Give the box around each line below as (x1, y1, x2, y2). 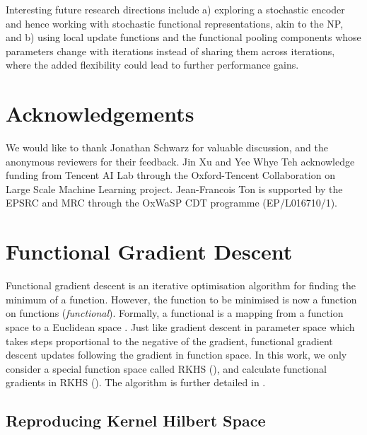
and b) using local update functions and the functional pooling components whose (6, 30, 361, 45)
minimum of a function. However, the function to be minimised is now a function (6, 291, 357, 306)
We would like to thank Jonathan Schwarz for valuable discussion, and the (6, 140, 328, 155)
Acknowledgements (6, 99, 194, 128)
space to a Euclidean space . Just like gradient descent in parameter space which (6, 319, 355, 334)
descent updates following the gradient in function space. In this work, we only (6, 347, 347, 362)
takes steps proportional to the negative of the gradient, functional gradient (6, 333, 333, 348)
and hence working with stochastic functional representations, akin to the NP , (6, 16, 344, 30)
